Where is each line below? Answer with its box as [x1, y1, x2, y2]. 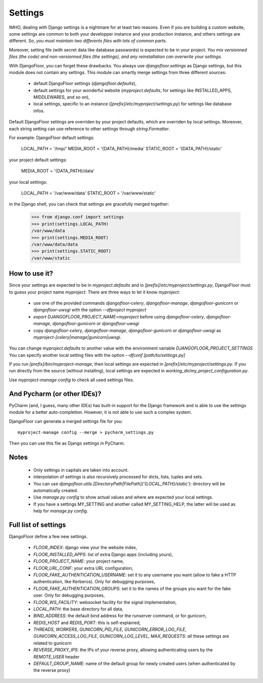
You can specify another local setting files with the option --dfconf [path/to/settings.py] [9, 352, 185, 358]
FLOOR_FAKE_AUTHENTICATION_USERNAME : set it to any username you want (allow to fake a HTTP [33, 572, 236, 578]
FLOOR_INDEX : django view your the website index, [33, 545, 137, 550]
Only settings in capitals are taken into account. [33, 467, 129, 473]
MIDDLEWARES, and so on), [33, 94, 90, 100]
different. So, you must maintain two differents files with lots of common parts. [9, 38, 168, 44]
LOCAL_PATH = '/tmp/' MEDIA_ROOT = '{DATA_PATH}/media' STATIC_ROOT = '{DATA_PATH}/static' [21, 146, 222, 152]
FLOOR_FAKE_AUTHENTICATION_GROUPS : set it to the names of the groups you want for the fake [33, 585, 231, 591]
